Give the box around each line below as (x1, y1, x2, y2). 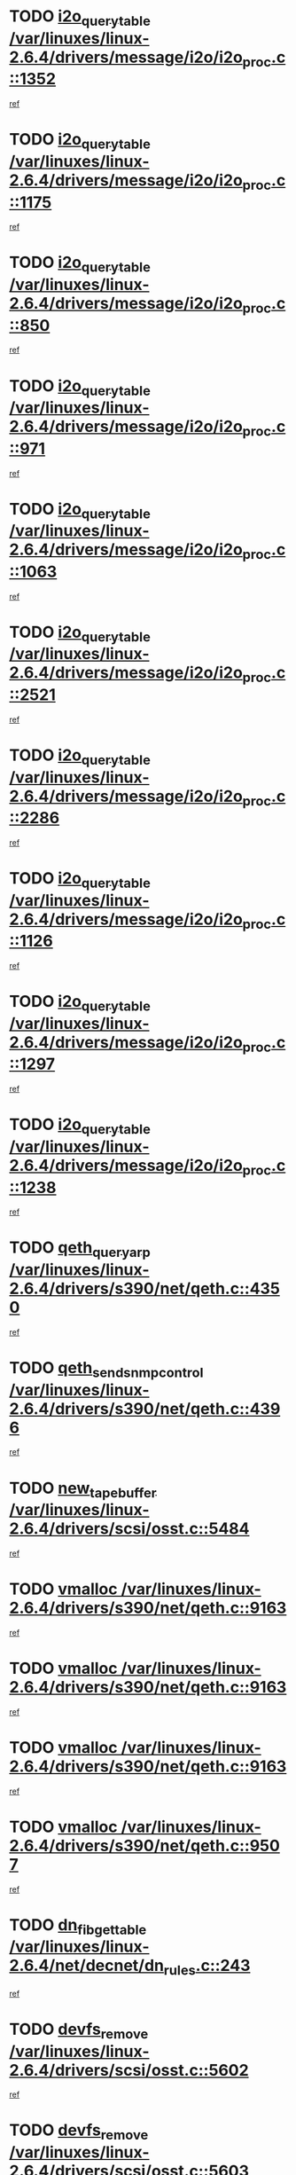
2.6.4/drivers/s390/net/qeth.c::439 (9, 1399, 281, 1418)
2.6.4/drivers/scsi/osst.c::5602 (9, 2060, 250, 2080)
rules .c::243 (163, 1956, 251, 1979)
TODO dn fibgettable (9, 1914, 147, 1938)
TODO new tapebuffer (9, 1478, 157, 1501)
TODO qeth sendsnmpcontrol (9, 1357, 204, 1381)
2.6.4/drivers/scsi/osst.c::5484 (9, 1519, 250, 1539)
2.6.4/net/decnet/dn (9, 1956, 165, 1975)
